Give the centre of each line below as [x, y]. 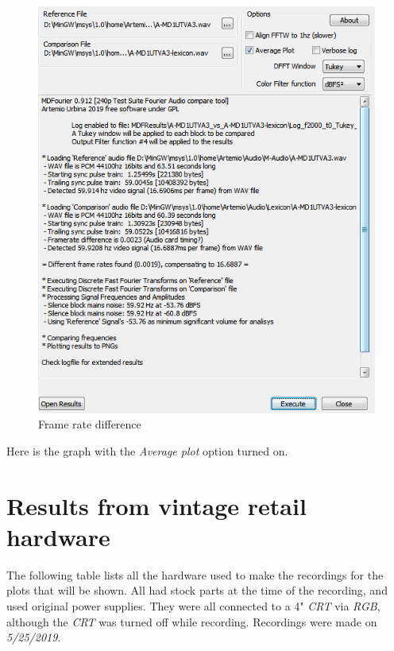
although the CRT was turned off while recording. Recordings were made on [192, 621]
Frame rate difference [90, 424]
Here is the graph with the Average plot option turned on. [147, 450]
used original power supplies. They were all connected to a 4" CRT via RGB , [193, 606]
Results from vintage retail [156, 505]
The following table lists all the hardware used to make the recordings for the [195, 574]
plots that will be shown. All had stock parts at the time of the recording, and [197, 590]
